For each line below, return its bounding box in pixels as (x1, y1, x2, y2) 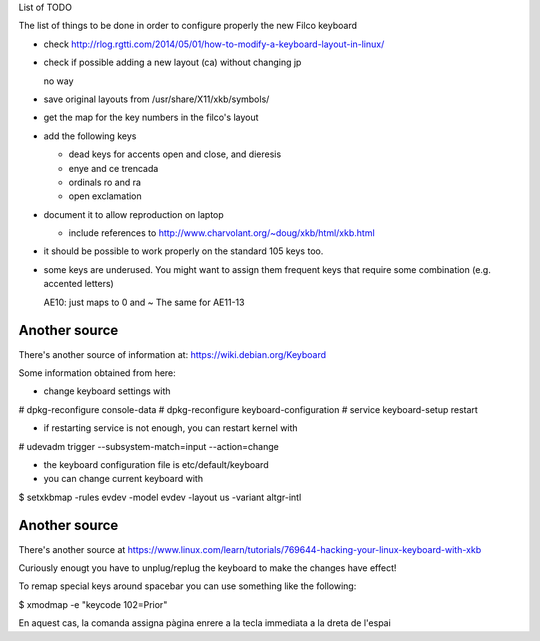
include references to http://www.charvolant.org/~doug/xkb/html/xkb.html (68, 227, 375, 239)
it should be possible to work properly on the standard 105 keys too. (43, 245, 324, 257)
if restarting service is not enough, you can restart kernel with (43, 422, 299, 434)
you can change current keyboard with (43, 473, 204, 485)
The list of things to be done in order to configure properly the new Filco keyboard (18, 20, 357, 32)
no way (43, 75, 74, 87)
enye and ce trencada (68, 162, 159, 174)
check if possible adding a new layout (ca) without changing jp (43, 56, 302, 69)
